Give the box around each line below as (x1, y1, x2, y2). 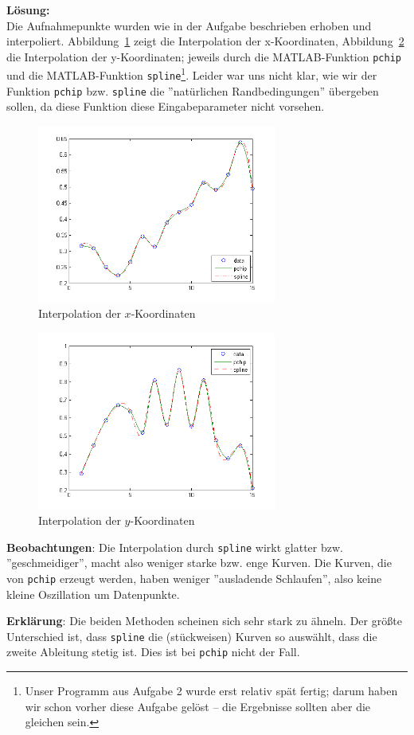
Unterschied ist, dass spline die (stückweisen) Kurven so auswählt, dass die (6, 627, 377, 644)
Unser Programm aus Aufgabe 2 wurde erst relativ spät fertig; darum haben (25, 682, 398, 699)
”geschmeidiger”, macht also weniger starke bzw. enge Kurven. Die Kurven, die (6, 554, 392, 571)
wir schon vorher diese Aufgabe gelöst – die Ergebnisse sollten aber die (25, 698, 371, 714)
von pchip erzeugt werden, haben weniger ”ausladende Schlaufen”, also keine (6, 569, 382, 586)
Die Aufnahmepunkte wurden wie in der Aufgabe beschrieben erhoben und (6, 17, 372, 33)
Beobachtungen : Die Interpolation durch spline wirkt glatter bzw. (6, 538, 343, 555)
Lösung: (6, 2, 50, 18)
